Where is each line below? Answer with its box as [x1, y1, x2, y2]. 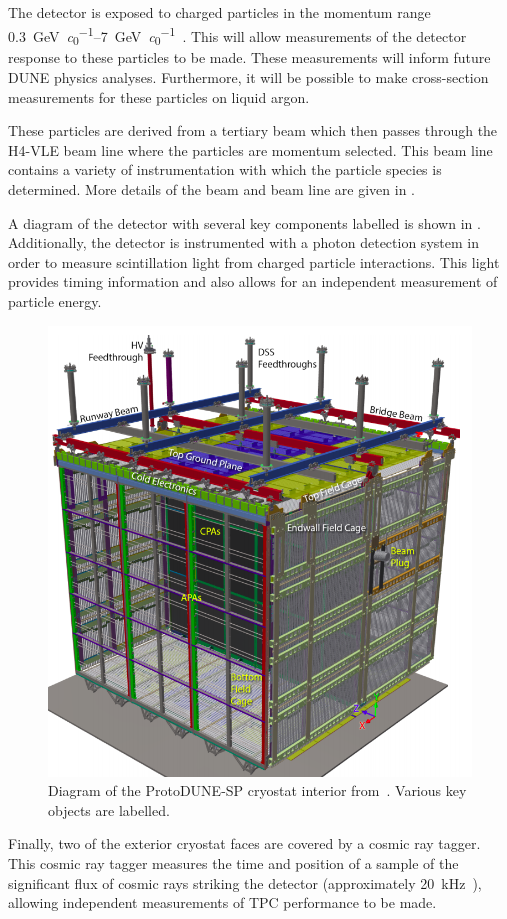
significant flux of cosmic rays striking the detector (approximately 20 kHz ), [8, 872, 482, 893]
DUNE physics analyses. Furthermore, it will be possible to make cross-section [8, 66, 489, 87]
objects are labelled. [48, 799, 170, 820]
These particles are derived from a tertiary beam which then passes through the [8, 120, 498, 141]
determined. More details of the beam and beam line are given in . [8, 178, 415, 199]
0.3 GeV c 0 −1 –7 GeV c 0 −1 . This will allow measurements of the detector [8, 22, 467, 49]
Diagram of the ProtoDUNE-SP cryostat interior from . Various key [48, 780, 467, 801]
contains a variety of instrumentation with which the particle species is [8, 159, 442, 180]
